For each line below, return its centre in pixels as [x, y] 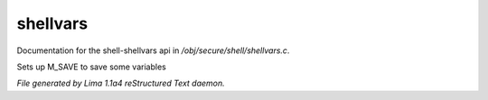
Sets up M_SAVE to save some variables [91, 67]
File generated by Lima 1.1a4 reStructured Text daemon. [121, 83]
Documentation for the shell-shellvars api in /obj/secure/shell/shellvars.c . [153, 50]
